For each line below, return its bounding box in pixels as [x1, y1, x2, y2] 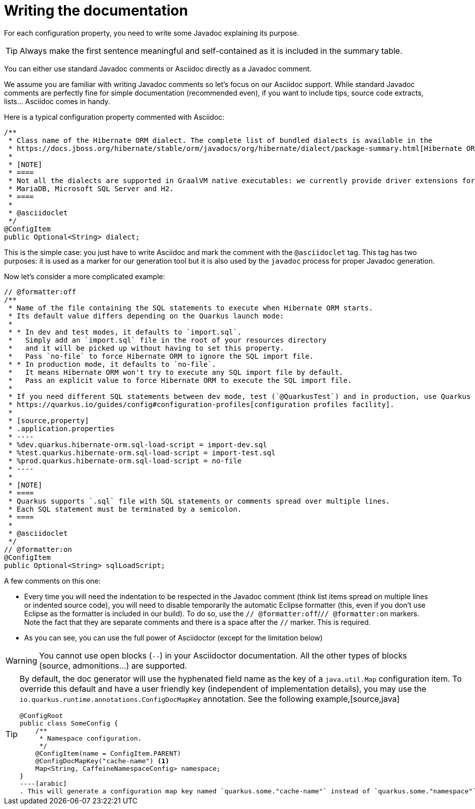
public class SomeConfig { [20, 719, 118, 727]
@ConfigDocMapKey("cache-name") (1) [35, 757, 170, 765]
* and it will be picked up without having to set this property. [8, 344, 284, 352]
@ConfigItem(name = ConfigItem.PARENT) [35, 749, 181, 757]
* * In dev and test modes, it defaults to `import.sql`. [8, 328, 242, 336]
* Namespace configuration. [39, 734, 142, 742]
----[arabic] [20, 779, 67, 787]
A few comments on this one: [4, 576, 101, 585]
